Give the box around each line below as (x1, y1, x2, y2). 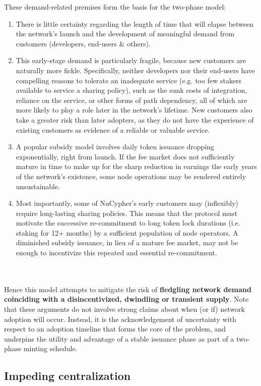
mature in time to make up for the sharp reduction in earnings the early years (16, 161, 257, 172)
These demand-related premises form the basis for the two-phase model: (4, 2, 226, 12)
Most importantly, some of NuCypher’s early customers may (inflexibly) (16, 198, 238, 208)
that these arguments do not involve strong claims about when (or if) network (4, 304, 245, 314)
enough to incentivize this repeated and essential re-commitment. (16, 247, 217, 258)
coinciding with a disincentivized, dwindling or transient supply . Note (4, 294, 249, 304)
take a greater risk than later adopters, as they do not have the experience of (16, 114, 254, 125)
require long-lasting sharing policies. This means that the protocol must (16, 207, 238, 218)
